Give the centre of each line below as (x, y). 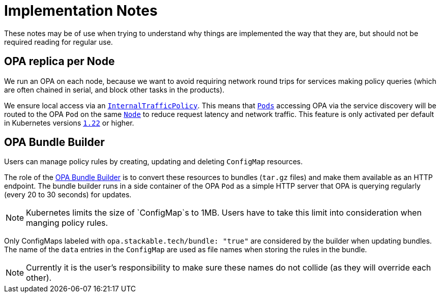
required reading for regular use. (58, 42)
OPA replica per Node (60, 62)
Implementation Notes (81, 11)
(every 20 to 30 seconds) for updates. (68, 195)
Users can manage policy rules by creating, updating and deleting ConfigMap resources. (153, 162)
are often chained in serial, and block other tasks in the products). (114, 90)
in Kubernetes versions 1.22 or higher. (69, 123)
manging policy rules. (67, 223)
